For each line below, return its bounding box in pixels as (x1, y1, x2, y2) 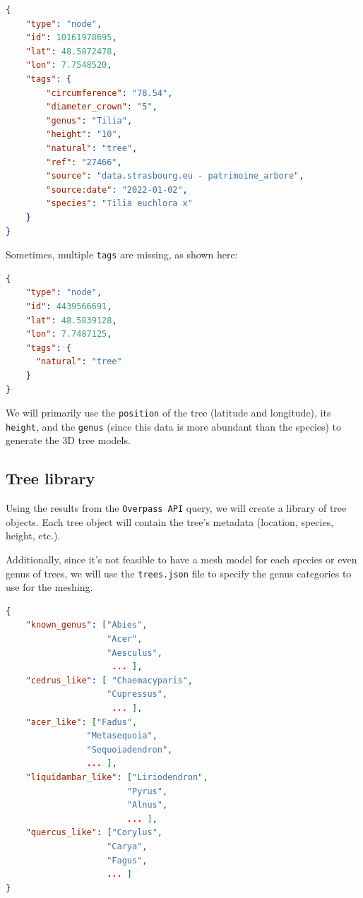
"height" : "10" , (46, 129, 122, 140)
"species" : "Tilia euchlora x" (46, 198, 193, 209)
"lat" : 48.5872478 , (25, 46, 117, 56)
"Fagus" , (107, 855, 148, 866)
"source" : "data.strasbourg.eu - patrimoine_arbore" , (46, 171, 304, 181)
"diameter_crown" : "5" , (46, 102, 157, 112)
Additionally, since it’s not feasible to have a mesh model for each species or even (6, 552, 357, 567)
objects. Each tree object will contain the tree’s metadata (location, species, (6, 514, 334, 529)
